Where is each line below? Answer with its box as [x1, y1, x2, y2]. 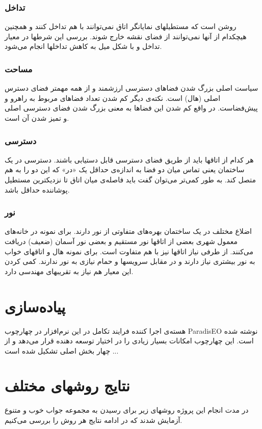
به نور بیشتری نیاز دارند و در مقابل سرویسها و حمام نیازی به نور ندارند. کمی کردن [5, 256, 255, 266]
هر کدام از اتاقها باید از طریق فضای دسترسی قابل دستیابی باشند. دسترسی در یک [5, 154, 254, 165]
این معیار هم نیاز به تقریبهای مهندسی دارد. [5, 265, 134, 276]
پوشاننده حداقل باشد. [5, 184, 70, 195]
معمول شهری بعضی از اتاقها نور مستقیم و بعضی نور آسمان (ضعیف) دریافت [5, 236, 238, 246]
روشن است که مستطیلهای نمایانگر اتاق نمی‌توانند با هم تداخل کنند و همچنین [5, 21, 237, 32]
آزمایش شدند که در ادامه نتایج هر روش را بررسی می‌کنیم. [5, 415, 182, 425]
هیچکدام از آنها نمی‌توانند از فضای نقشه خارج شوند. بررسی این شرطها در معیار [5, 31, 247, 41]
